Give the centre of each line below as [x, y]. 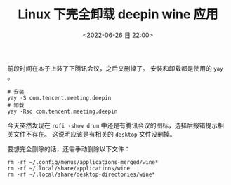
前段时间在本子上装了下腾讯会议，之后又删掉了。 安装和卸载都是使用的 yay [115, 68]
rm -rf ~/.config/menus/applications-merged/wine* [83, 162]
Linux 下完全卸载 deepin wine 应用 [118, 14]
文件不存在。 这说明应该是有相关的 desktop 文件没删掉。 [94, 134]
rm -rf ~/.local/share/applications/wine [69, 168]
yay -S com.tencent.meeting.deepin [59, 98]
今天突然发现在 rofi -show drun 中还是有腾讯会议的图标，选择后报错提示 [113, 125]
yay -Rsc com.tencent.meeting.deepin [62, 111]
